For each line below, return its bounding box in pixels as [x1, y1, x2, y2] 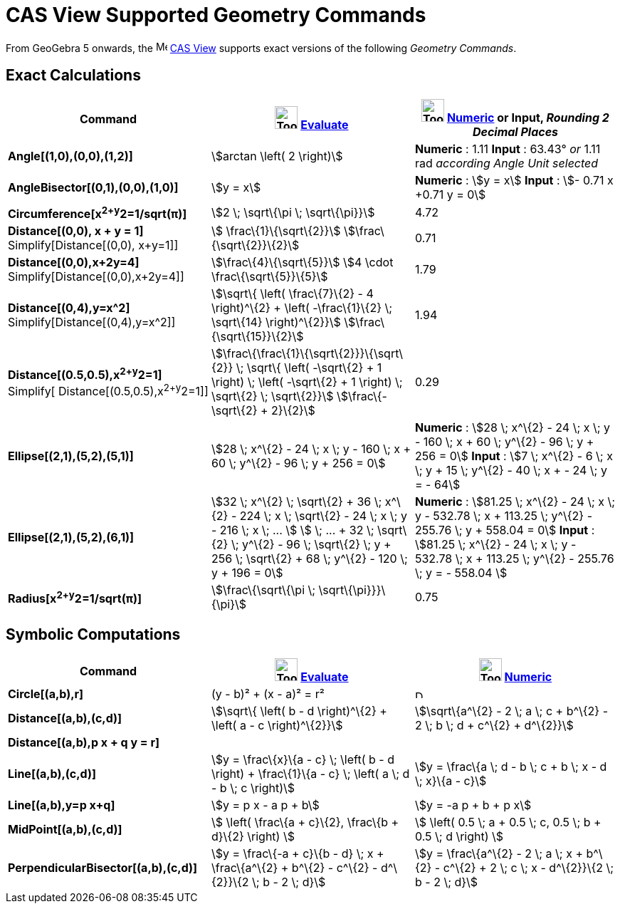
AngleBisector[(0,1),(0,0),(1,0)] [8, 180, 179, 194]
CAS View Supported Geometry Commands [6, 3, 426, 27]
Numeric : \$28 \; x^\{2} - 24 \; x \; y [414, 420, 611, 435]
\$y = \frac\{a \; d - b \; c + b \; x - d [414, 759, 607, 774]
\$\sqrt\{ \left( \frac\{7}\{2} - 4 [211, 286, 374, 301]
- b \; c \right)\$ [211, 780, 295, 795]
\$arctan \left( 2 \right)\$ [211, 148, 343, 163]
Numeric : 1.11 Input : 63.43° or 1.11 [414, 141, 601, 156]
